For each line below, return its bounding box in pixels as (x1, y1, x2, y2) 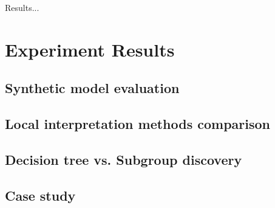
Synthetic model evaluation (5, 78, 180, 97)
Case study (5, 185, 76, 204)
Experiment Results (5, 36, 175, 61)
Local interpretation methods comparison (5, 114, 271, 133)
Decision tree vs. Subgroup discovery (5, 150, 242, 168)
